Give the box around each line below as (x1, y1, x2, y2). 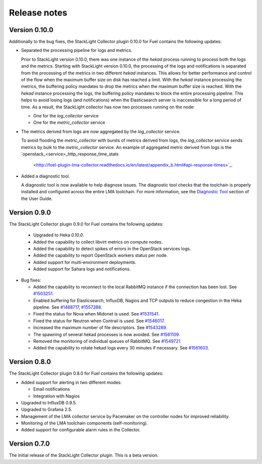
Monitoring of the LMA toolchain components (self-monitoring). (21, 420, 148, 426)
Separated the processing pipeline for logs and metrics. (21, 48, 132, 53)
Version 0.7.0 (9, 440, 50, 448)
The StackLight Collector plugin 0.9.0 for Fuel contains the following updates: (9, 221, 164, 227)
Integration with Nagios (33, 393, 80, 399)
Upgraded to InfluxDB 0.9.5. (21, 399, 77, 405)
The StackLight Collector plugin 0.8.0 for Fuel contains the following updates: (9, 370, 164, 376)
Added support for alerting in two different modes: (21, 379, 122, 385)
